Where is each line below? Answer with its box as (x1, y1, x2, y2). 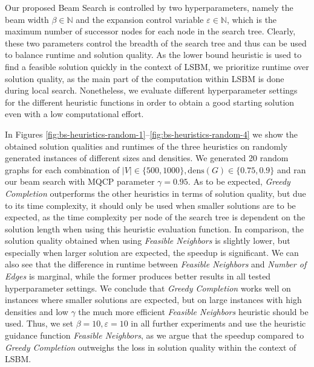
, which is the (226, 13, 277, 25)
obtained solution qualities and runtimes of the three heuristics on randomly (5, 139, 288, 152)
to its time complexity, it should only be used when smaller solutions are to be (5, 199, 296, 211)
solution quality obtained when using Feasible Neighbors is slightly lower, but (5, 234, 290, 247)
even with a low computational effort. (5, 107, 144, 120)
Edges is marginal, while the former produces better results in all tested (5, 270, 271, 282)
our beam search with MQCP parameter (5, 175, 155, 188)
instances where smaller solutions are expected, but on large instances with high (5, 293, 302, 306)
